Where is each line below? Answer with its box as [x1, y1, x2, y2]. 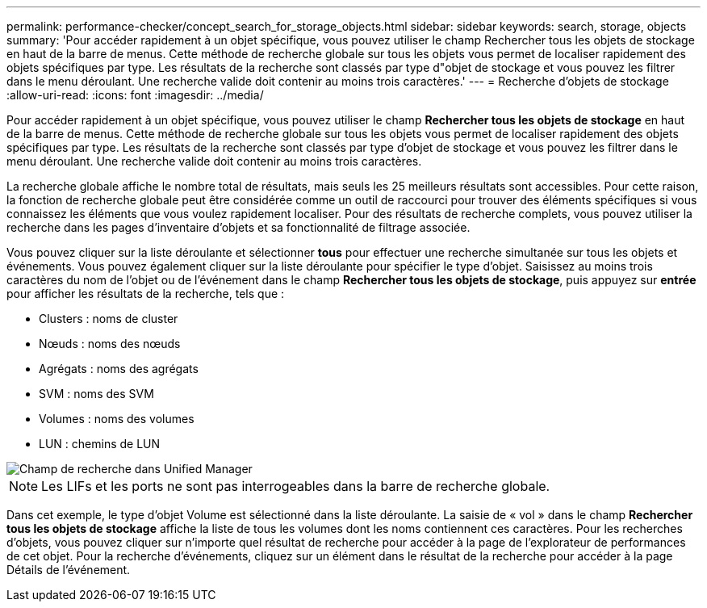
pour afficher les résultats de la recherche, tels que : [6, 287, 285, 300]
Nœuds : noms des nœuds [39, 337, 181, 350]
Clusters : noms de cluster [39, 312, 178, 325]
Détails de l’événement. [6, 563, 131, 577]
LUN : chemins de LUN [39, 437, 161, 451]
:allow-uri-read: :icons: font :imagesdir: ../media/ [6, 88, 264, 102]
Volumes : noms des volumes [39, 412, 195, 426]
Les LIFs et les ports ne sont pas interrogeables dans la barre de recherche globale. [41, 478, 550, 494]
